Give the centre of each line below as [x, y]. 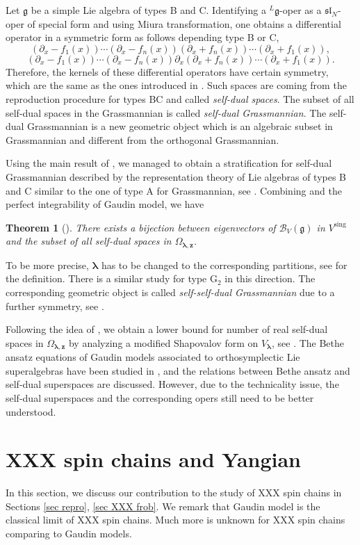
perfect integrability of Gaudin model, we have [105, 204]
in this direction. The [270, 278]
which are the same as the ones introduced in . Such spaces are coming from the [176, 85]
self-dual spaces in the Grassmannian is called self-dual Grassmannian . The [166, 112]
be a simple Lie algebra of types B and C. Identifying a [148, 10]
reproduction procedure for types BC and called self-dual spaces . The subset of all [180, 98]
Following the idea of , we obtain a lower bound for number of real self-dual [167, 329]
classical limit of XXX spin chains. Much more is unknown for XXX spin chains [175, 520]
